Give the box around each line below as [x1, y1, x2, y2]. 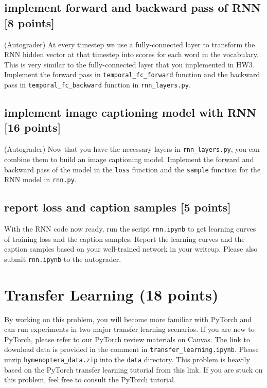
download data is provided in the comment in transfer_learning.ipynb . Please [4, 344, 259, 355]
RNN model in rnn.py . [4, 174, 77, 185]
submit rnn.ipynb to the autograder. [4, 253, 121, 264]
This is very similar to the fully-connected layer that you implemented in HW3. [4, 59, 255, 69]
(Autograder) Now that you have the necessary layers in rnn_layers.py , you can [4, 144, 260, 154]
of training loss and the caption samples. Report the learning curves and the [4, 233, 245, 244]
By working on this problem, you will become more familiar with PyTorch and [4, 313, 252, 324]
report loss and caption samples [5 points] [4, 199, 231, 215]
